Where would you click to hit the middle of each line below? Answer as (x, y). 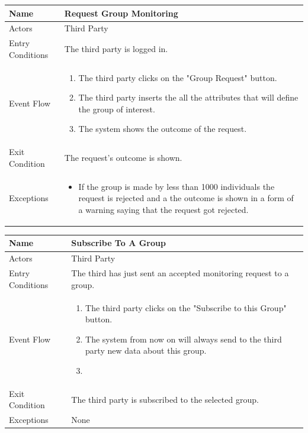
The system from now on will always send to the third (184, 339)
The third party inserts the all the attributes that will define (188, 97)
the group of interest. (117, 109)
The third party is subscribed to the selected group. (165, 399)
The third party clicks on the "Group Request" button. (178, 77)
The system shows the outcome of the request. (163, 129)
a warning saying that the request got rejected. (163, 209)
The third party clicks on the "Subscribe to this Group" (186, 307)
